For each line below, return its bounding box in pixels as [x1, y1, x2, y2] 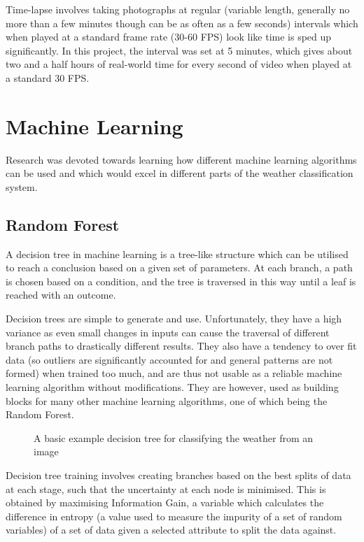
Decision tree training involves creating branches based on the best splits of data [6, 467, 351, 482]
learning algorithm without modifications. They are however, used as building [6, 380, 339, 394]
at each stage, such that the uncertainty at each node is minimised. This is [6, 481, 326, 496]
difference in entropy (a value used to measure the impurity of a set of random [6, 508, 342, 523]
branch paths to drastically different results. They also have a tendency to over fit [6, 338, 357, 353]
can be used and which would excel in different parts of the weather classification [6, 166, 353, 180]
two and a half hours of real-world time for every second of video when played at [6, 57, 352, 71]
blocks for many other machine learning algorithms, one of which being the [6, 393, 328, 408]
